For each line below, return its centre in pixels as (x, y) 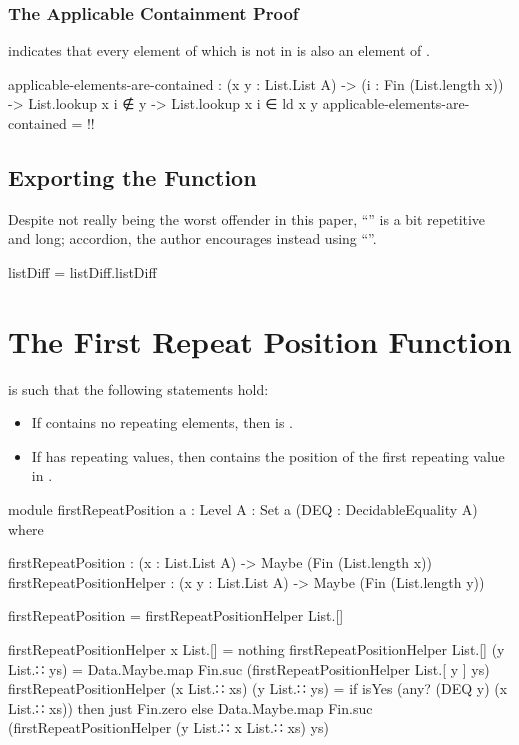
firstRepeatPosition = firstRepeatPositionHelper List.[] (176, 615)
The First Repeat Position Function (260, 340)
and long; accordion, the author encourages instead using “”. (192, 238)
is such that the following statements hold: (138, 388)
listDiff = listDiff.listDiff (82, 271)
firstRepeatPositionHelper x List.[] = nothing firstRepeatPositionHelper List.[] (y (256, 649)
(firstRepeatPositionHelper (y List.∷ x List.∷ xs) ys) (168, 727)
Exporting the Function (132, 176)
